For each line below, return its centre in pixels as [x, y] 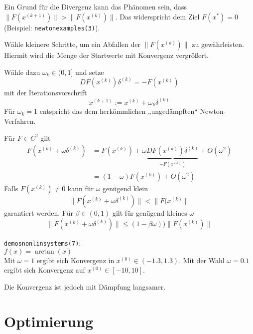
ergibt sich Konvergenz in [75, 260]
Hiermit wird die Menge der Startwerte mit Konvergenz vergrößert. [106, 55]
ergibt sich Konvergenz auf [45, 270]
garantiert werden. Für [39, 212]
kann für [80, 188]
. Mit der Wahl [202, 260]
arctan [44, 251]
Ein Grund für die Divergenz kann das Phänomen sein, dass [96, 6]
